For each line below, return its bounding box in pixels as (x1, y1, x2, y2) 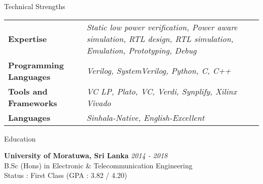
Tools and (8, 85, 48, 97)
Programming (8, 59, 64, 71)
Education (4, 133, 36, 144)
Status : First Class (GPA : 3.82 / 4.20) (4, 170, 127, 180)
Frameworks (8, 97, 57, 109)
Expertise (8, 32, 47, 44)
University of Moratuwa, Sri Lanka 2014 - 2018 (4, 150, 168, 161)
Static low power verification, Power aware (86, 21, 238, 33)
